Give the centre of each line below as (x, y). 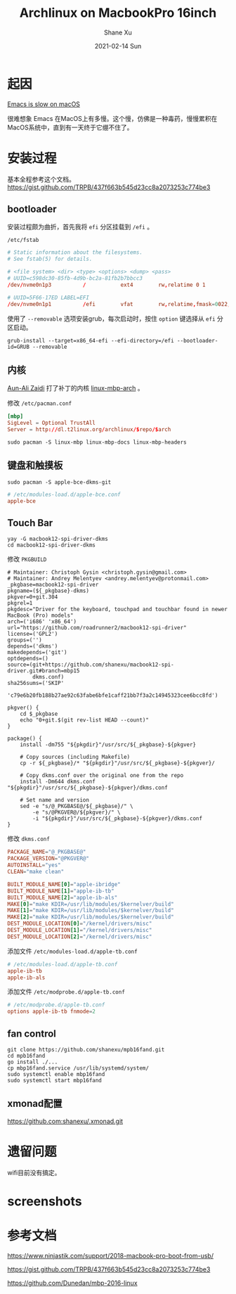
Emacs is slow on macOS (44, 104)
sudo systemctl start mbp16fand (54, 1080)
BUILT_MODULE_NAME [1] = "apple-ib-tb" (61, 891)
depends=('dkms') (33, 646)
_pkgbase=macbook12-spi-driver (53, 585)
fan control (32, 1033)
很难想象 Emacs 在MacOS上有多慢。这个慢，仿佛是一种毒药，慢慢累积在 (112, 118)
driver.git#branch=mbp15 (44, 671)
